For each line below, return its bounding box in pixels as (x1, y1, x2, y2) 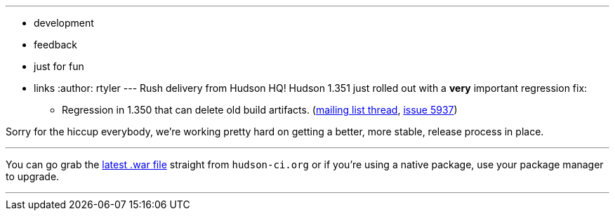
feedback (34, 39, 77, 50)
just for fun (34, 60, 84, 72)
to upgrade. (6, 170, 60, 182)
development (34, 17, 94, 29)
